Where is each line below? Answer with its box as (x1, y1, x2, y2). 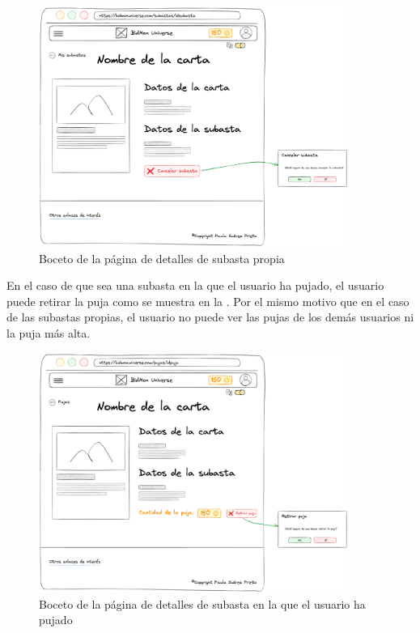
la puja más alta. (6, 324, 91, 341)
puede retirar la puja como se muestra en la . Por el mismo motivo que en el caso (6, 292, 409, 309)
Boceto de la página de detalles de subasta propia (39, 249, 285, 266)
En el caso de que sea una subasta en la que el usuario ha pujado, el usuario (6, 277, 384, 294)
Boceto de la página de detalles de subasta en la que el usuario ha (39, 595, 366, 612)
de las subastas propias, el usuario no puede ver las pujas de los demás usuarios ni (6, 308, 414, 325)
